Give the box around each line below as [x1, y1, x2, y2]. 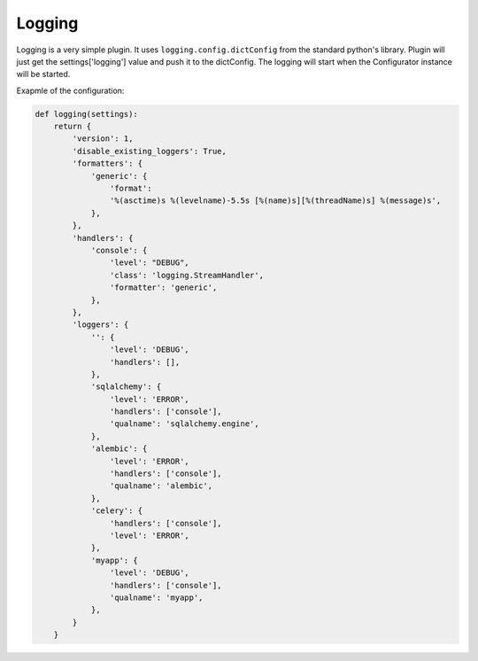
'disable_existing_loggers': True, [72, 146, 227, 156]
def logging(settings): [35, 109, 139, 119]
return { [53, 121, 92, 132]
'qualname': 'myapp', [109, 592, 204, 603]
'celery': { [90, 506, 143, 516]
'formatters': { [72, 159, 143, 168]
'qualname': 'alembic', [109, 481, 212, 491]
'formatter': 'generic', [109, 283, 218, 292]
